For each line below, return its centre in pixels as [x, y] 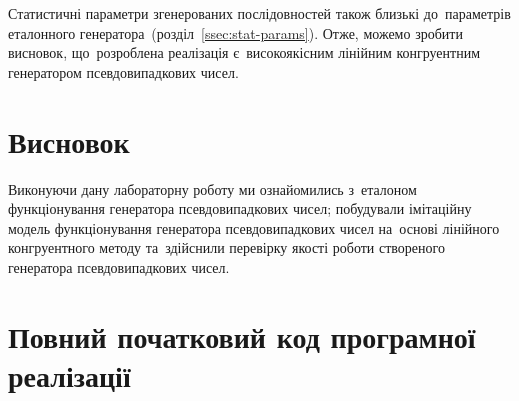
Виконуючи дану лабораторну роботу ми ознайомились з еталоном [212, 188]
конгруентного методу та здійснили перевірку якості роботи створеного [226, 247]
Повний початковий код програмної [242, 335]
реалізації [69, 374]
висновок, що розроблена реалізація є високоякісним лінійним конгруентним [244, 52]
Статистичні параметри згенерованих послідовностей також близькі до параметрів [259, 13]
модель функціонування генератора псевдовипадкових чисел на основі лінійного [254, 227]
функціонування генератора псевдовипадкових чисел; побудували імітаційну [240, 208]
